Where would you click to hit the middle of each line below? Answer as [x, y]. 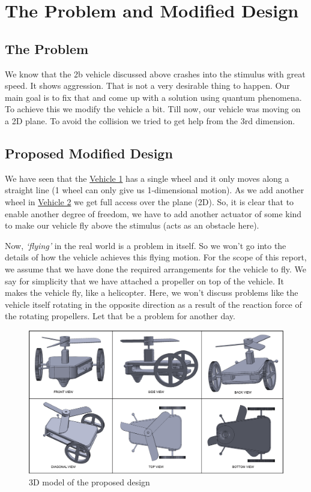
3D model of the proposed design [89, 481]
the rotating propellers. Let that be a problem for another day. [120, 316]
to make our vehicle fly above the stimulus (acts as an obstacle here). [132, 225]
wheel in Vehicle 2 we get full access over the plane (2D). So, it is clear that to [149, 201]
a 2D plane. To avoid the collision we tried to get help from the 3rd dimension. [150, 120]
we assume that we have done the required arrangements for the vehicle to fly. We [156, 268]
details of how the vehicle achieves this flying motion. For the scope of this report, [156, 257]
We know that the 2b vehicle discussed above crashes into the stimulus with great [155, 73]
